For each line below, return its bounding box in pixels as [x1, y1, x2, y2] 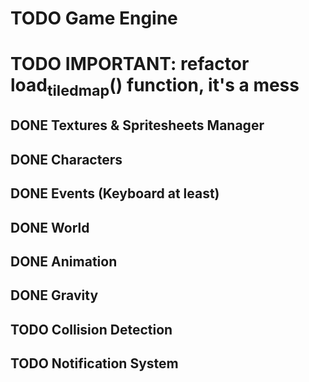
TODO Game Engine [10, 7, 178, 30]
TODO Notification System [10, 355, 179, 372]
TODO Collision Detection [10, 321, 173, 338]
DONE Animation [10, 253, 118, 270]
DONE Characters [10, 151, 123, 168]
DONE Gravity [10, 287, 99, 304]
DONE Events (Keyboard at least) [10, 185, 220, 202]
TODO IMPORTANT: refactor [10, 53, 250, 76]
